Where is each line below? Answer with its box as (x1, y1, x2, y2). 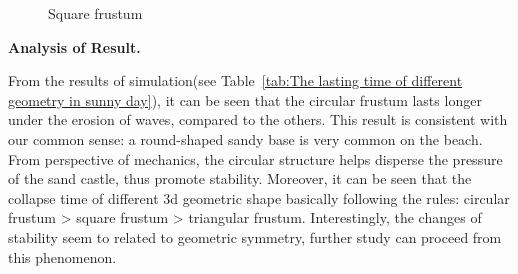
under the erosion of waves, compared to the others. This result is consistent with (8, 109, 508, 130)
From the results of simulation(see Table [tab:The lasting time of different (8, 70, 463, 91)
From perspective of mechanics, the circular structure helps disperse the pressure (8, 148, 503, 169)
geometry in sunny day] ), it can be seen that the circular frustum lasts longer (8, 89, 482, 110)
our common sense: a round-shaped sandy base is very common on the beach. (8, 128, 483, 149)
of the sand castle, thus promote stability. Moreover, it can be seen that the (8, 168, 472, 189)
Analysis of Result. (8, 36, 141, 57)
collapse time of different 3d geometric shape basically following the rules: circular (8, 187, 510, 208)
